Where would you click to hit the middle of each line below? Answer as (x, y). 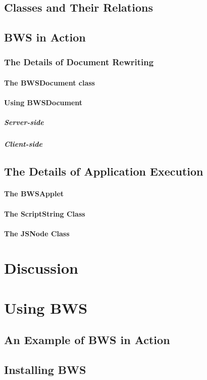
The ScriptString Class (45, 213)
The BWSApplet (34, 194)
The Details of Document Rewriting (79, 62)
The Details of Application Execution (104, 171)
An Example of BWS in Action (87, 340)
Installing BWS (45, 370)
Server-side (24, 122)
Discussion (41, 268)
